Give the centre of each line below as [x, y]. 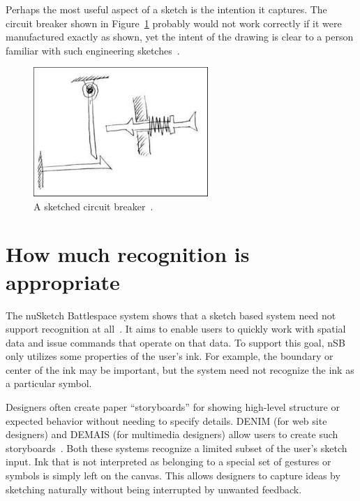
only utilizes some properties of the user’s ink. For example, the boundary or [170, 356]
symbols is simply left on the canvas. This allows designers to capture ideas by [173, 475]
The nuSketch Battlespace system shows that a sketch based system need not [171, 315]
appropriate [63, 281]
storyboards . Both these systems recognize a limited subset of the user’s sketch [177, 448]
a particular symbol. [49, 383]
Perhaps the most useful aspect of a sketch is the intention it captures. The [166, 9]
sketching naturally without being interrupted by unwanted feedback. [154, 489]
